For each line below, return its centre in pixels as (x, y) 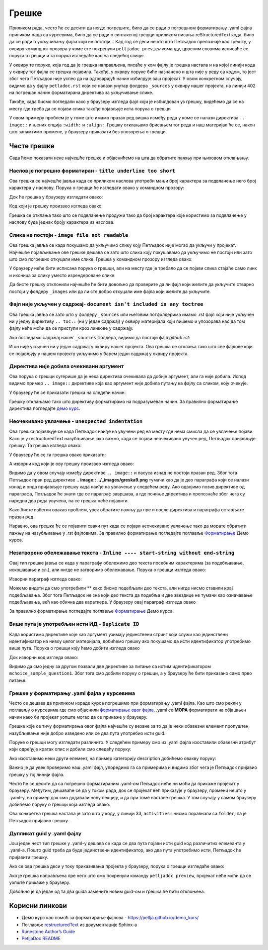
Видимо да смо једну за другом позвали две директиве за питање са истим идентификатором (110, 666)
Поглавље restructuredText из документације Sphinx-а (79, 925)
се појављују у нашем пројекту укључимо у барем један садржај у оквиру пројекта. (99, 354)
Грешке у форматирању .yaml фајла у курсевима (72, 693)
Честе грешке (32, 146)
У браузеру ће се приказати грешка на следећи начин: (67, 392)
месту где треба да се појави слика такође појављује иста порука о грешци (90, 108)
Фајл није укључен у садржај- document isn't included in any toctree (106, 304)
